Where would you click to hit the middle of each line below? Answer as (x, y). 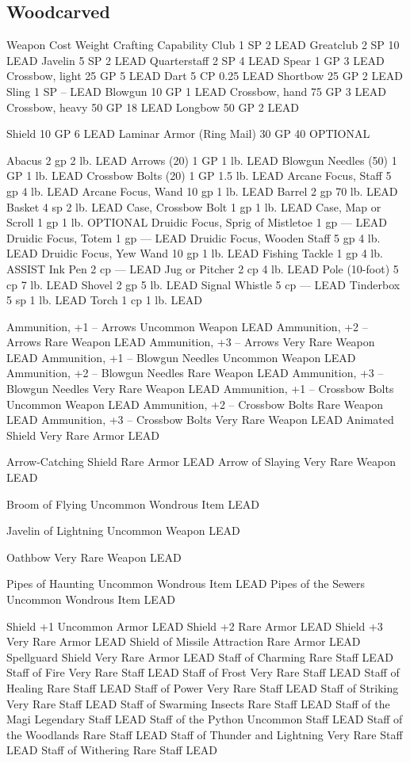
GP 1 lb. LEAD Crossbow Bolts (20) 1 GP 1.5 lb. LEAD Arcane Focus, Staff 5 (199, 175)
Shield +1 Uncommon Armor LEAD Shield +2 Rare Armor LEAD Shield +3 (195, 626)
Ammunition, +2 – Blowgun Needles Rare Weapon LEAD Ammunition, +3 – (195, 373)
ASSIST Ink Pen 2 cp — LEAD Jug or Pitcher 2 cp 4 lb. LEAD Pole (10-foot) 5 (203, 268)
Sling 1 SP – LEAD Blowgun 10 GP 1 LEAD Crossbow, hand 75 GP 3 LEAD (196, 91)
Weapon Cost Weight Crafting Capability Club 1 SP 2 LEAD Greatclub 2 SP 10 (203, 45)
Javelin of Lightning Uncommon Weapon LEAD (123, 530)
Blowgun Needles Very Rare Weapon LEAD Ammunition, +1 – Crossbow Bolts (200, 389)
